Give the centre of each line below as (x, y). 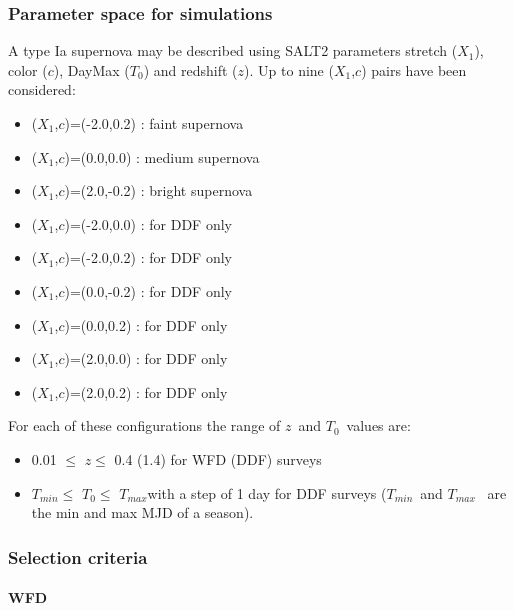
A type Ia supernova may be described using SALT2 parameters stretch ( (233, 50)
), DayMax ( (91, 69)
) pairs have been (414, 69)
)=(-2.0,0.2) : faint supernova (154, 123)
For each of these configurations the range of (144, 425)
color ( (28, 69)
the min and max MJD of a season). (142, 512)
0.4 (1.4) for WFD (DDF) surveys (218, 458)
